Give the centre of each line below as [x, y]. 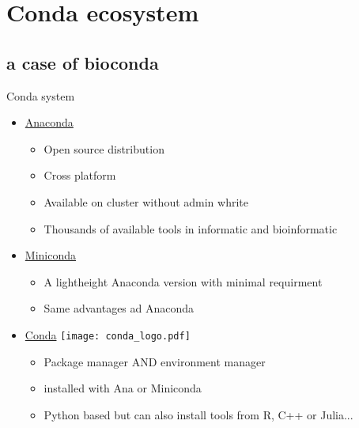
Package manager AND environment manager [155, 361]
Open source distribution [104, 148]
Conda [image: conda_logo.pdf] [108, 334]
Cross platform [80, 175]
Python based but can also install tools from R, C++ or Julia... [198, 414]
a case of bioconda [83, 62]
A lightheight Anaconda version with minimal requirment [183, 281]
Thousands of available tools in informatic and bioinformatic [191, 228]
